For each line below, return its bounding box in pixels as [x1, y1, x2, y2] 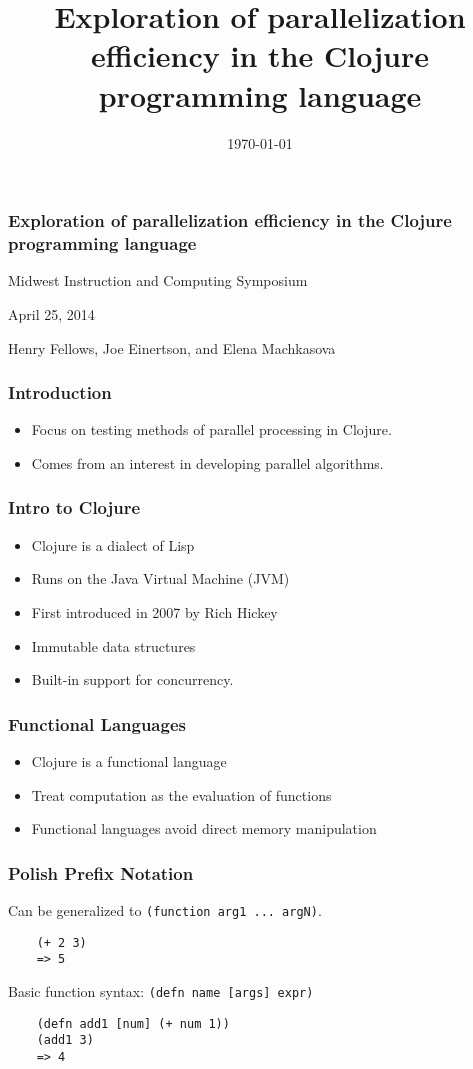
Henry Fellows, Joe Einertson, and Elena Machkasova [8, 337, 336, 358]
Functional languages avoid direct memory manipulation [31, 818, 377, 839]
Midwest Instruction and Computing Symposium [8, 270, 308, 291]
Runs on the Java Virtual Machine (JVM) [31, 568, 290, 589]
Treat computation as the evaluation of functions [31, 784, 332, 805]
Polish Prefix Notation [8, 860, 194, 885]
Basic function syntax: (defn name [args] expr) [8, 980, 314, 1001]
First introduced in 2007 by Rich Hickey [31, 601, 278, 622]
